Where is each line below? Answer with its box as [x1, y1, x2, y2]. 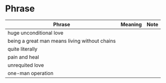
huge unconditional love [7, 29, 63, 36]
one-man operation [7, 70, 54, 77]
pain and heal [7, 53, 39, 60]
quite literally [7, 45, 38, 52]
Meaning [120, 21, 142, 28]
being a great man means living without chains [7, 37, 116, 44]
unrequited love [7, 62, 44, 69]
